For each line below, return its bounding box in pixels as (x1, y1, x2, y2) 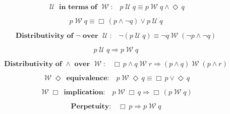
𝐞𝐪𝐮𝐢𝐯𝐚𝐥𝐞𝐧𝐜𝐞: (66, 75, 109, 82)
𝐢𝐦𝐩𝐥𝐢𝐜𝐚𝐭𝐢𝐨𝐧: (64, 89, 105, 96)
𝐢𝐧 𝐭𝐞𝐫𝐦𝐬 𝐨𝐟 (59, 4, 97, 11)
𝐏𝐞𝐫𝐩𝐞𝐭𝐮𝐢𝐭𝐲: (71, 103, 111, 110)
